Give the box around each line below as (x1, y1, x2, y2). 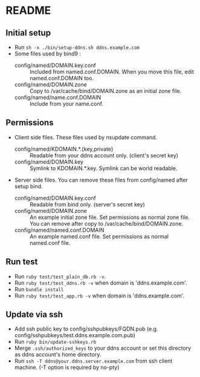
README (5, 4, 51, 17)
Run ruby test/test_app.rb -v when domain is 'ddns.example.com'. (14, 292, 185, 299)
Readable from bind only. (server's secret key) (29, 200, 146, 208)
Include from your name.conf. (29, 100, 104, 107)
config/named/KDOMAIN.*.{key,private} (14, 145, 114, 153)
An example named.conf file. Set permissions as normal (29, 233, 169, 240)
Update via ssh (5, 309, 63, 320)
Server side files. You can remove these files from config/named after (14, 176, 189, 183)
